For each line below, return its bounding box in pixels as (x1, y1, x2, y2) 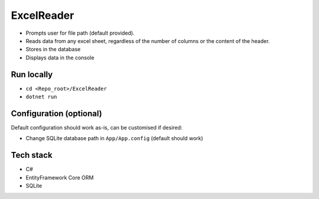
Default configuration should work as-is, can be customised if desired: (11, 124, 183, 131)
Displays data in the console (25, 54, 95, 61)
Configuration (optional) (11, 108, 103, 118)
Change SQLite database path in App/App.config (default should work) (25, 135, 203, 142)
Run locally (11, 69, 53, 79)
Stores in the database (25, 46, 81, 53)
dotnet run (25, 94, 57, 100)
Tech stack (11, 150, 53, 160)
